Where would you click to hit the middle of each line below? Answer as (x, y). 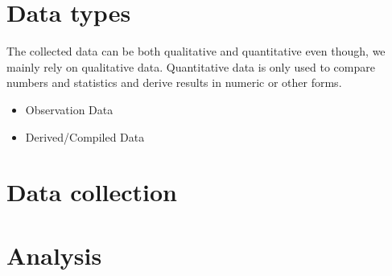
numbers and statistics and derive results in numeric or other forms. (174, 82)
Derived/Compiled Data (85, 136)
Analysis (54, 255)
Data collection (92, 192)
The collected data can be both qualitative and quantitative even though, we (196, 51)
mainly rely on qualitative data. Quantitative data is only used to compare (191, 66)
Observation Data (69, 109)
